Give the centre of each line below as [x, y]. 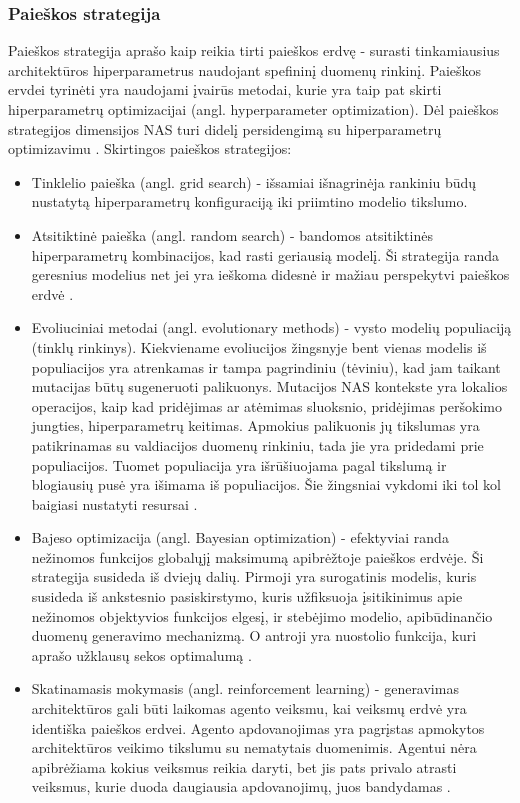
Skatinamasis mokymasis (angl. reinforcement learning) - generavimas [245, 688]
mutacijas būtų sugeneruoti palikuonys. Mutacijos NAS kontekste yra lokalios [269, 386]
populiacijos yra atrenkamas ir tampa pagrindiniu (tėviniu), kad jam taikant [266, 366]
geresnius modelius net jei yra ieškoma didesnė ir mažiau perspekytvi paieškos [270, 274]
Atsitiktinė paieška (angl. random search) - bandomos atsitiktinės [232, 234]
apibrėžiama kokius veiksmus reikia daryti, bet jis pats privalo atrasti [244, 766]
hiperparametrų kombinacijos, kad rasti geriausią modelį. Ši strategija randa [265, 254]
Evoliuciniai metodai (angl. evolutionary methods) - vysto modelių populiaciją [271, 327]
